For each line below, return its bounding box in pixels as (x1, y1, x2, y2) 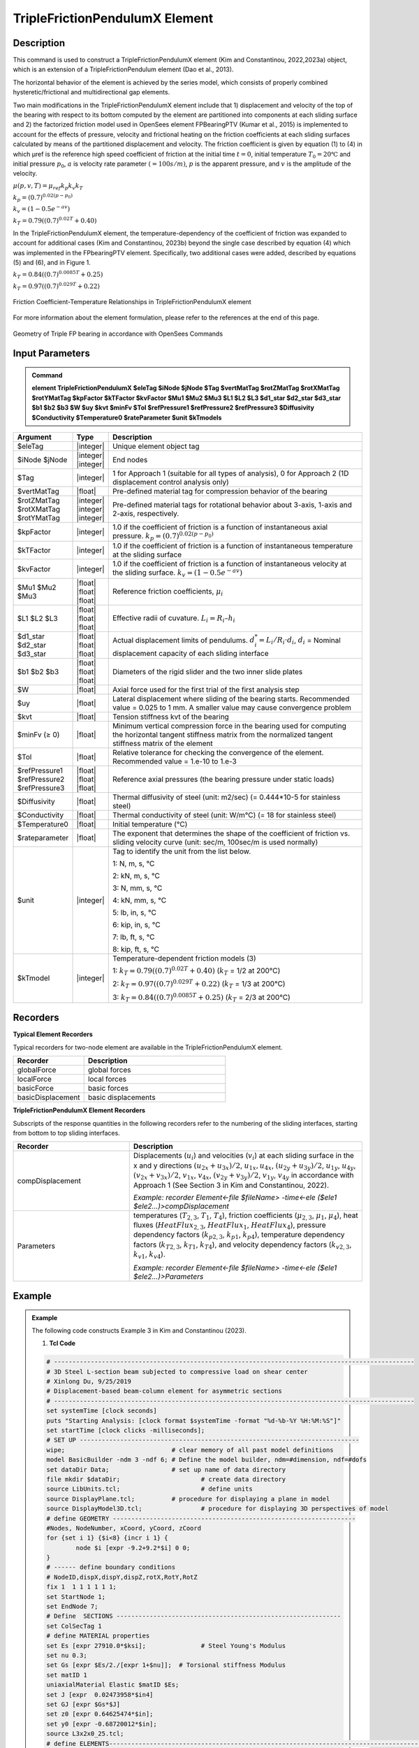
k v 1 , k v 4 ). (133, 1249, 166, 1261)
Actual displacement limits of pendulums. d (112, 635, 255, 645)
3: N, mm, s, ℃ (112, 883, 163, 893)
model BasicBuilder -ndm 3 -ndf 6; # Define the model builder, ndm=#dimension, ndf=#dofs (46, 1456, 367, 1464)
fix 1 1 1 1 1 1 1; (46, 1583, 117, 1591)
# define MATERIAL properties (46, 1632, 150, 1640)
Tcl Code (49, 1339, 76, 1347)
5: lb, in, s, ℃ (112, 908, 157, 917)
